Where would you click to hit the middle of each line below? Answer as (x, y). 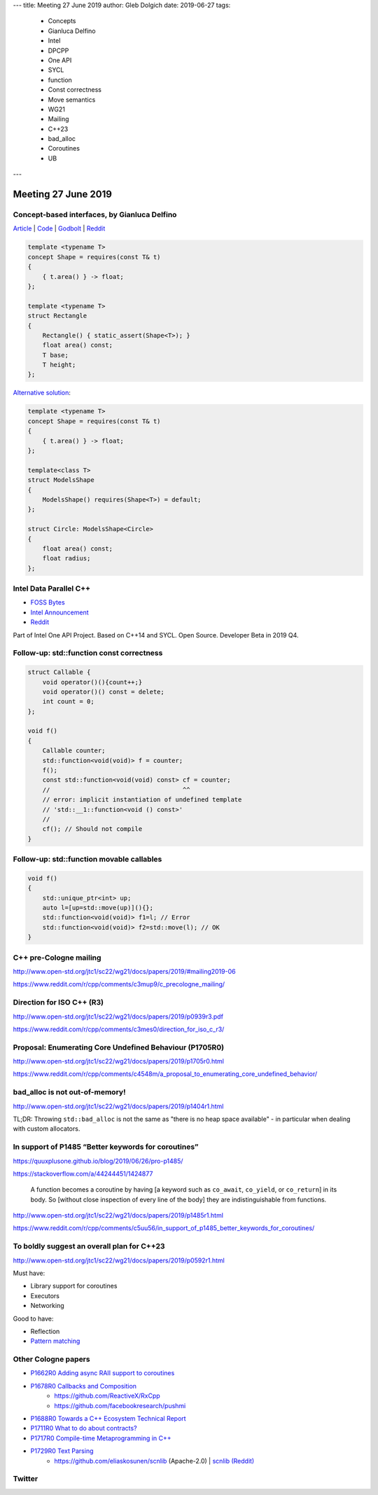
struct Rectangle (57, 316)
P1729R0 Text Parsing (62, 1451)
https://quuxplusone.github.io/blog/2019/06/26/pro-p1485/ (98, 1161)
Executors (45, 1295)
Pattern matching (55, 1341)
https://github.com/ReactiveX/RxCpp (107, 1396)
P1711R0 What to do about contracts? (84, 1428)
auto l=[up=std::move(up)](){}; (98, 908)
